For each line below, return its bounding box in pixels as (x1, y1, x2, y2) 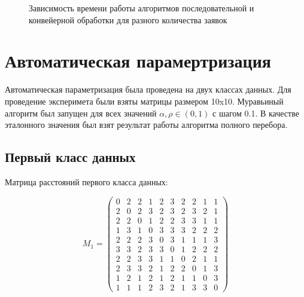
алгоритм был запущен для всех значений (5, 106, 157, 119)
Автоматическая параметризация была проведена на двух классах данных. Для (5, 83, 291, 96)
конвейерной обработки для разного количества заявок (29, 13, 227, 26)
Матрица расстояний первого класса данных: (5, 175, 168, 188)
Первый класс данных (5, 148, 136, 166)
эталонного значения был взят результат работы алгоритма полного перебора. (5, 118, 288, 131)
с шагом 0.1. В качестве (212, 106, 299, 119)
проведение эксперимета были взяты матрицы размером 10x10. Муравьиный (5, 94, 284, 107)
